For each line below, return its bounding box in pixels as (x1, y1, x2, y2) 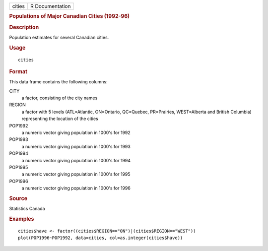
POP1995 (9, 164, 28, 170)
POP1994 (9, 150, 28, 156)
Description (9, 24, 39, 31)
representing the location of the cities (21, 116, 99, 122)
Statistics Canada (9, 206, 45, 212)
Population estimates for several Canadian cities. (9, 34, 109, 40)
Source (9, 195, 28, 202)
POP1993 (9, 136, 28, 142)
